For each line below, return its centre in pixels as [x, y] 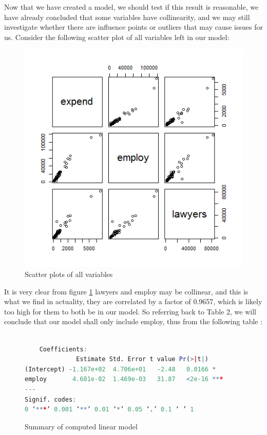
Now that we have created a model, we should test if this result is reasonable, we [131, 7]
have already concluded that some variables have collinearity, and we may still [127, 17]
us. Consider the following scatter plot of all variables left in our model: [117, 37]
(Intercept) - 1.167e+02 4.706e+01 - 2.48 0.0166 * [120, 369]
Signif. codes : [51, 399]
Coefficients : [63, 349]
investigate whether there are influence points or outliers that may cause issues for [133, 27]
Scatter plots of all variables [69, 274]
